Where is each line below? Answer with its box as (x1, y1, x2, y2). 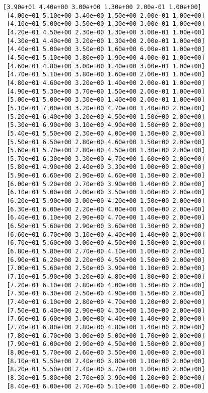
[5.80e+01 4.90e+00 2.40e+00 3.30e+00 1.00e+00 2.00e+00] (7, 163, 205, 171)
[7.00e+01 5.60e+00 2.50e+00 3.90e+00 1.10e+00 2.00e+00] (7, 265, 205, 272)
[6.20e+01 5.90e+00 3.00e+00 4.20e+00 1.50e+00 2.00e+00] (7, 197, 205, 205)
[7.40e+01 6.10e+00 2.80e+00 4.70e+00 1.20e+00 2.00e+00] (7, 298, 205, 305)
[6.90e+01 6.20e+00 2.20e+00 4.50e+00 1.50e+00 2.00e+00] (7, 256, 205, 264)
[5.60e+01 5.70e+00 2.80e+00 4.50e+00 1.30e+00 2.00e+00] (7, 147, 205, 154)
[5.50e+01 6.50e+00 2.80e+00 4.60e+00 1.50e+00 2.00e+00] (7, 138, 205, 146)
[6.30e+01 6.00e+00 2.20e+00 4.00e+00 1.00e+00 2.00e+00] (7, 205, 205, 213)
